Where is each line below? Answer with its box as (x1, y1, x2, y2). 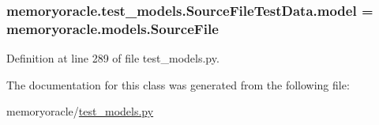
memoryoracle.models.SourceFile (6, 18, 219, 38)
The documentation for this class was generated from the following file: (6, 76, 350, 93)
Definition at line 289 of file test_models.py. (6, 50, 220, 66)
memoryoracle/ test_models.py (6, 103, 154, 119)
